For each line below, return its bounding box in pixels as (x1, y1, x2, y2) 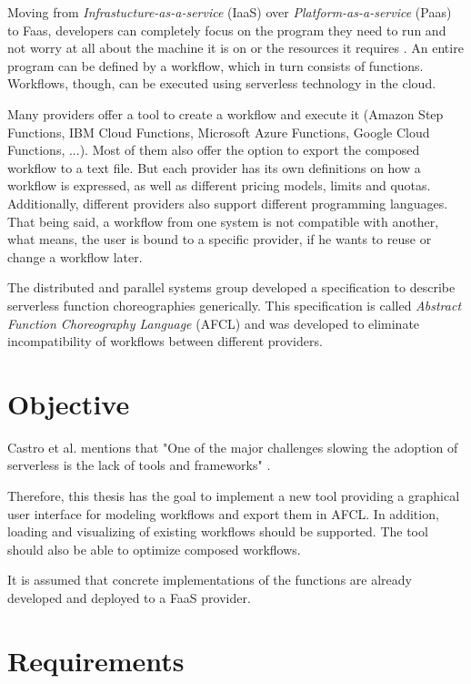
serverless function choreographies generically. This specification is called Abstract (7, 295, 462, 314)
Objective (7, 384, 130, 422)
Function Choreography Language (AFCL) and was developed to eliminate (7, 313, 420, 332)
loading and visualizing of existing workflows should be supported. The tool (7, 522, 428, 541)
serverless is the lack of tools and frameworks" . (7, 455, 271, 475)
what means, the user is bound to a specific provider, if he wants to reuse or (7, 230, 432, 249)
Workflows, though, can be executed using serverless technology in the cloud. (7, 74, 436, 93)
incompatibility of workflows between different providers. (7, 332, 323, 351)
